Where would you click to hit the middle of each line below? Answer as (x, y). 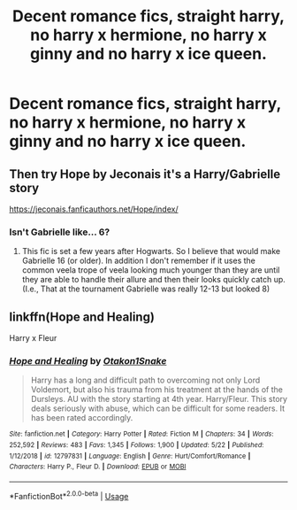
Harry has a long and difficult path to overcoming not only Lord (145, 380)
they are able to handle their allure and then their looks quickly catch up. (153, 280)
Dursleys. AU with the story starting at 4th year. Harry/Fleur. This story (159, 399)
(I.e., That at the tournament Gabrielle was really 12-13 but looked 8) (146, 289)
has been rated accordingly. (82, 418)
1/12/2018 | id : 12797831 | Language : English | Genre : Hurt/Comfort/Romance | (130, 456)
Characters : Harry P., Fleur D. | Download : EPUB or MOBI (98, 467)
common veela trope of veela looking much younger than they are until (151, 270)
